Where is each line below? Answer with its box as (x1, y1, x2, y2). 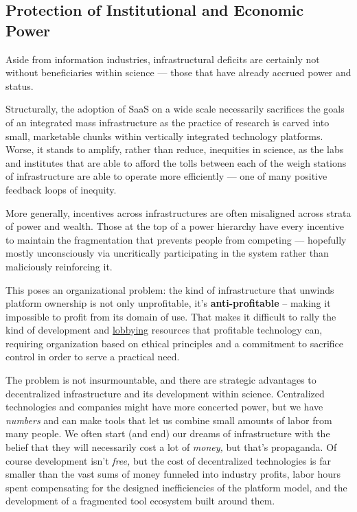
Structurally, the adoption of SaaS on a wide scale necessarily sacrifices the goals (5, 102, 345, 116)
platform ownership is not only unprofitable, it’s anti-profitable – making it (5, 296, 331, 310)
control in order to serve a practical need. (5, 349, 180, 364)
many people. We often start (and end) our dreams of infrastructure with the (5, 426, 330, 441)
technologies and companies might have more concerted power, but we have (5, 399, 323, 414)
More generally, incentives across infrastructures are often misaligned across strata (5, 205, 352, 220)
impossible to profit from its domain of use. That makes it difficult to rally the (5, 309, 336, 323)
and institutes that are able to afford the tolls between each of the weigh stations (5, 155, 347, 170)
